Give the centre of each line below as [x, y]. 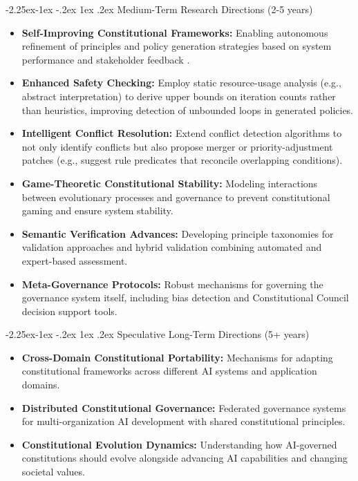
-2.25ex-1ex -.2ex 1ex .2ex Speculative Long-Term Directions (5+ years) [158, 334]
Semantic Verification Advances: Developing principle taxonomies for [178, 233]
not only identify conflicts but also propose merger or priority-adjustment [177, 146]
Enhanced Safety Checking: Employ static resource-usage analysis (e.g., [181, 83]
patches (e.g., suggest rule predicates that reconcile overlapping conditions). [182, 160]
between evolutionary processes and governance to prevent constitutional [176, 197]
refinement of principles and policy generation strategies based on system [177, 46]
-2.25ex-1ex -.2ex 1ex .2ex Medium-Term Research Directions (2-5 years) [159, 9]
